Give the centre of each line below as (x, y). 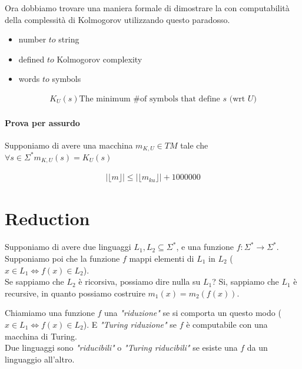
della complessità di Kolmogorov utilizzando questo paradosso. (117, 19)
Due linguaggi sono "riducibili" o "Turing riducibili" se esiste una (121, 347)
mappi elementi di (162, 258)
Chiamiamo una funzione (50, 313)
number (32, 39)
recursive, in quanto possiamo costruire (75, 293)
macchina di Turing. (41, 336)
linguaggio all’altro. (40, 359)
